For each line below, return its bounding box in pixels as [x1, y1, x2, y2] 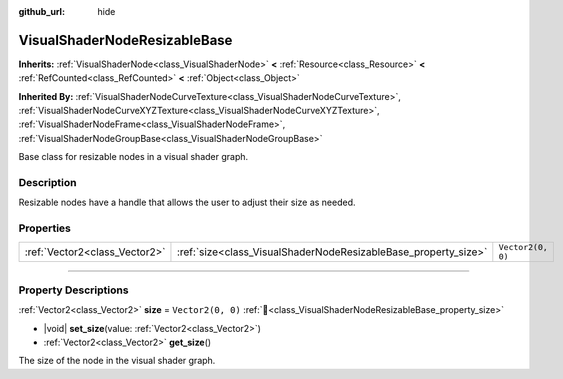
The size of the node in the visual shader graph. [18, 355, 216, 367]
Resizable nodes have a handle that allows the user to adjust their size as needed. [18, 196, 356, 209]
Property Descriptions [18, 283, 129, 297]
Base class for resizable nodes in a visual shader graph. [18, 151, 249, 163]
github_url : [18, 6, 65, 17]
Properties [18, 221, 72, 235]
